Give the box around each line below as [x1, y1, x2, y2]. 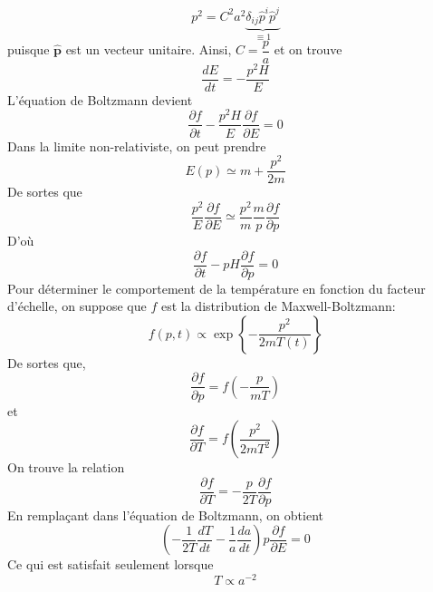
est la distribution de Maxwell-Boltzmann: [160, 296, 396, 315]
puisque [7, 40, 50, 59]
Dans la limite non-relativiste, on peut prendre [7, 136, 266, 155]
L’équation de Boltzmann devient [7, 90, 193, 109]
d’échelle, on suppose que [7, 296, 147, 315]
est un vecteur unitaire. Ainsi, [65, 40, 232, 59]
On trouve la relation [7, 458, 125, 477]
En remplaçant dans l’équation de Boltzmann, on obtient [7, 505, 323, 524]
